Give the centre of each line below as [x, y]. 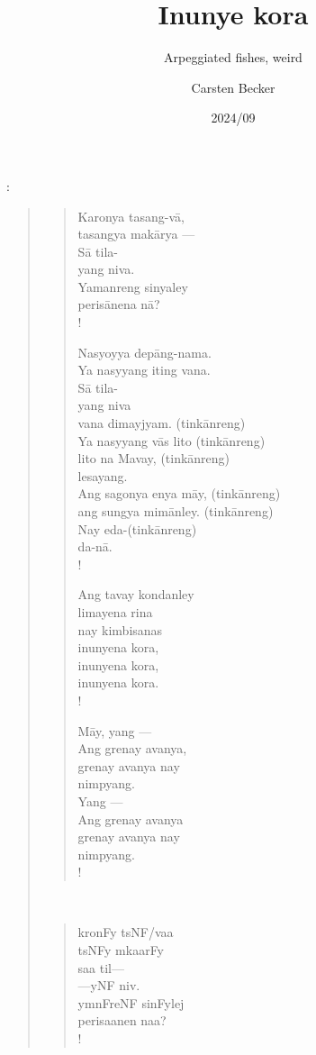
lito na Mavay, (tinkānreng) [154, 458]
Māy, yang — [115, 730]
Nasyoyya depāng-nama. [144, 352]
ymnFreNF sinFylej [131, 1002]
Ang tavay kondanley [136, 594]
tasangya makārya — [136, 234]
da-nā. [95, 546]
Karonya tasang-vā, [131, 216]
